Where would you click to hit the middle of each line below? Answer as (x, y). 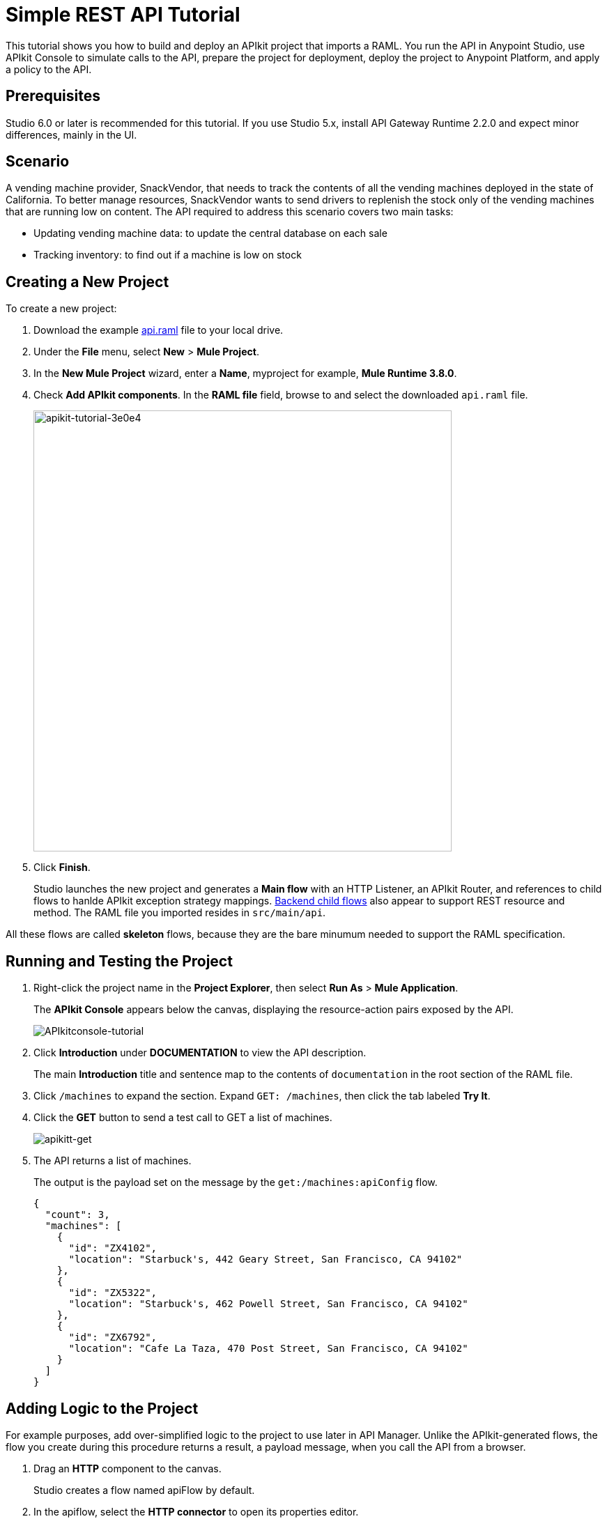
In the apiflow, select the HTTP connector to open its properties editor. (196, 1511)
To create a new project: (61, 309)
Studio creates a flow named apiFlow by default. (144, 1490)
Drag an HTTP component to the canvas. (128, 1468)
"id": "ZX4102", (113, 1248)
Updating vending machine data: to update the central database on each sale (210, 233)
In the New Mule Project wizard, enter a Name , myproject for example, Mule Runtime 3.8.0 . (245, 373)
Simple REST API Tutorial (123, 15)
